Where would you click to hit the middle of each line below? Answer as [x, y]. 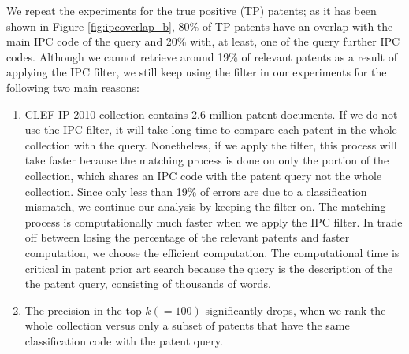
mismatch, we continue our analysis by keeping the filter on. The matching [205, 206]
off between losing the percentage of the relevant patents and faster [187, 237]
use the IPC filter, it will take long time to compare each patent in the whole [211, 129]
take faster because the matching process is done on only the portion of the [207, 160]
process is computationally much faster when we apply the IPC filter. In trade [214, 221]
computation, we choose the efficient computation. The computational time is [212, 252]
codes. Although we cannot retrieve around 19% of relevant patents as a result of [202, 56]
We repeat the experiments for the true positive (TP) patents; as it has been [191, 10]
